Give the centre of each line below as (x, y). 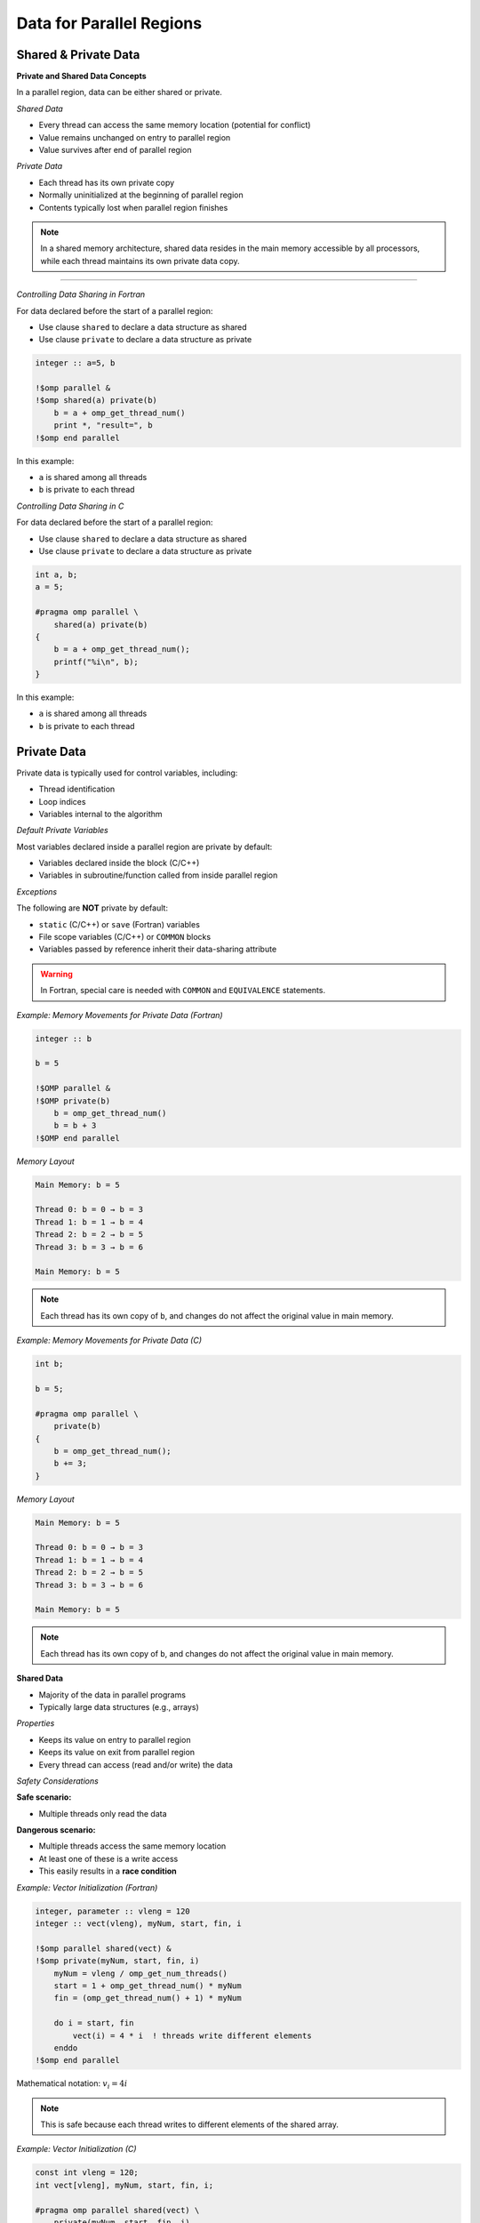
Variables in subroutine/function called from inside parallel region (158, 875)
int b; (49, 1364)
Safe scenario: (44, 1797)
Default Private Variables (62, 831)
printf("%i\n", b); (96, 662)
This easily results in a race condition (108, 1871)
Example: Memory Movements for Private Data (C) (109, 1340)
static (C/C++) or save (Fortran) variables (119, 924)
